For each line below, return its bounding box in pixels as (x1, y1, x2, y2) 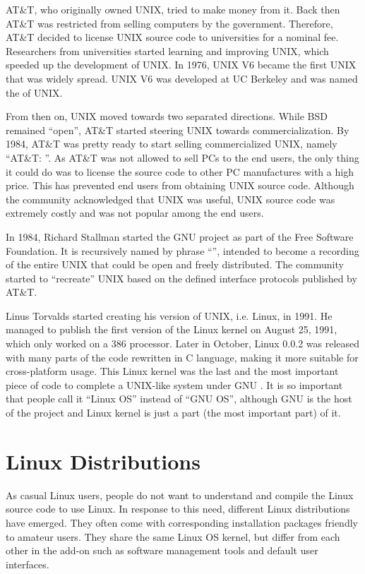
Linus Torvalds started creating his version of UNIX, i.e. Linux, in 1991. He (6, 308, 333, 323)
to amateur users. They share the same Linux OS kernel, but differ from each (6, 529, 340, 544)
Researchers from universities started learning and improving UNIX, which (6, 43, 329, 58)
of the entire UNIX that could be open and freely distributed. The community (6, 257, 344, 272)
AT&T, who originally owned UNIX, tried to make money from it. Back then (6, 2, 340, 16)
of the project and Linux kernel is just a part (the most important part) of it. (6, 405, 341, 420)
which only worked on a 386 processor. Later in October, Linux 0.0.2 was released (6, 336, 360, 351)
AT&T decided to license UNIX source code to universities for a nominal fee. (6, 30, 339, 44)
